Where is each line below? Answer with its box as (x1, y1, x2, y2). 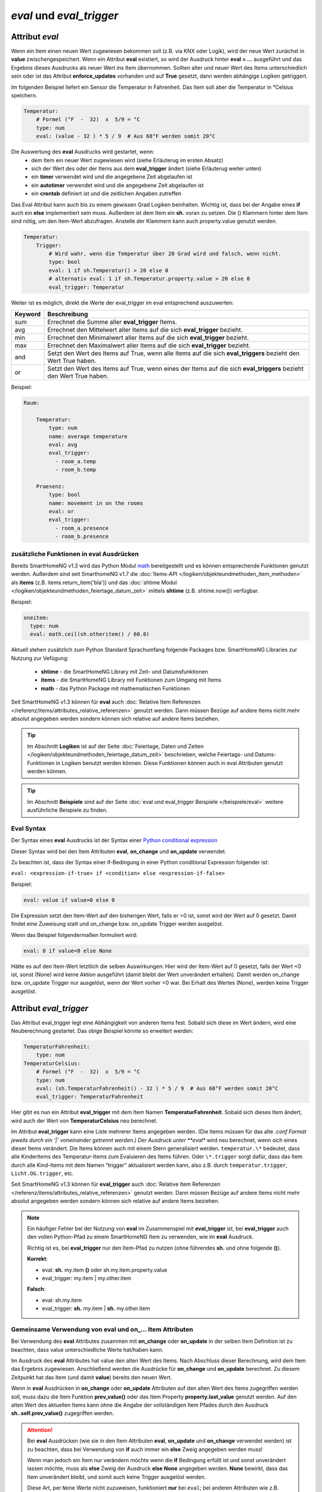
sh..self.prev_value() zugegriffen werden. (11, 1410, 114, 1417)
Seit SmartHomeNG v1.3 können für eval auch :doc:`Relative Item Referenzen (11, 698, 201, 705)
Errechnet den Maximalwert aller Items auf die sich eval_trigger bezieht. (47, 341, 250, 349)
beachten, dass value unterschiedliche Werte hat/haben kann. (11, 1346, 164, 1353)
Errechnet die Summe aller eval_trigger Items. (47, 317, 177, 326)
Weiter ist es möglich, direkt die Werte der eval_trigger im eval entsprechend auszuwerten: (11, 299, 234, 306)
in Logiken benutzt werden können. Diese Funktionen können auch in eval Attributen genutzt (55, 759, 283, 766)
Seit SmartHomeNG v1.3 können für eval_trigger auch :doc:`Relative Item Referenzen (11, 1180, 221, 1188)
